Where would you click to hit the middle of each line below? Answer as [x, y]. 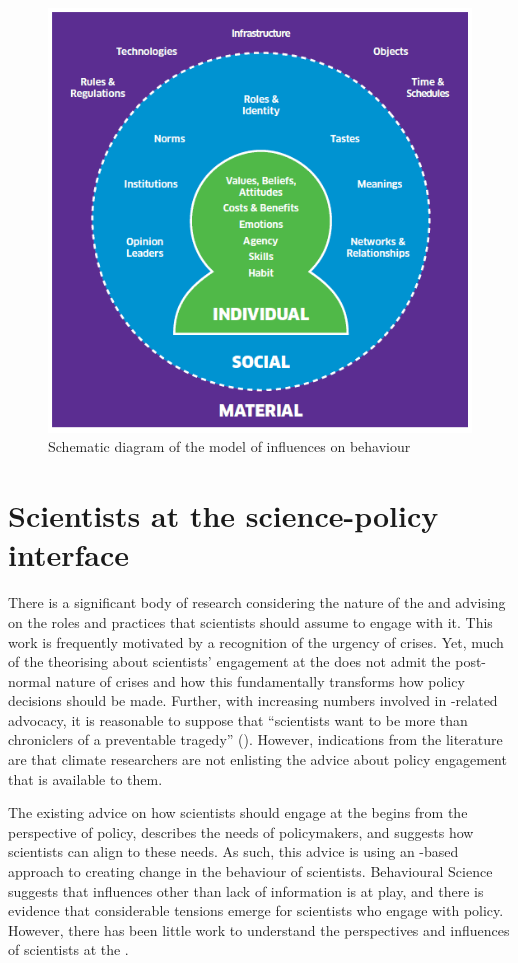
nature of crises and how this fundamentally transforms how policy [260, 680]
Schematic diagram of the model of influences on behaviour [229, 446]
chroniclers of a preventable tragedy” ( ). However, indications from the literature [255, 739]
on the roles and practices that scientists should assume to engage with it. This [250, 621]
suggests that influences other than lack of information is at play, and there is [246, 890]
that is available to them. [85, 778]
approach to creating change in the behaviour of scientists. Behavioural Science [250, 871]
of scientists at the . [68, 949]
